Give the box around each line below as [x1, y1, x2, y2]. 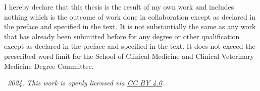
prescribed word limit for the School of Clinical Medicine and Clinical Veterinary [4, 50, 254, 61]
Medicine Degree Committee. [4, 60, 94, 71]
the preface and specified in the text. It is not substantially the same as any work [4, 21, 256, 32]
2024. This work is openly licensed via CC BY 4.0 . [8, 77, 165, 88]
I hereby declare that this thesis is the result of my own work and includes [4, 2, 234, 12]
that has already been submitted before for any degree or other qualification [4, 31, 240, 41]
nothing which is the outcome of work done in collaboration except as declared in [4, 11, 256, 22]
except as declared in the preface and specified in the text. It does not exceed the [4, 41, 255, 51]
